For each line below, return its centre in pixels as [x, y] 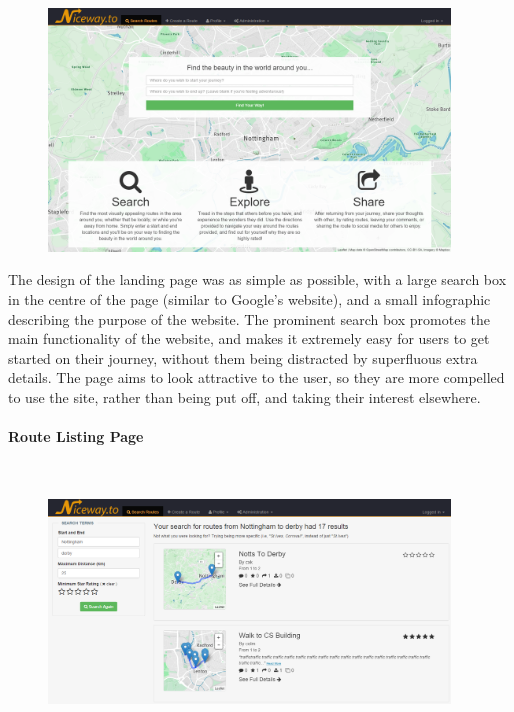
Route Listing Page [76, 436]
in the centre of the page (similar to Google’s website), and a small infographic [249, 299]
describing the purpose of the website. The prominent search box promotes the [249, 318]
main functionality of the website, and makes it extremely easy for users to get [249, 338]
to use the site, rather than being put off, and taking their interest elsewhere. [244, 397]
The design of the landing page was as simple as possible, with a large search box [257, 279]
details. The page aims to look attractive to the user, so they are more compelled [256, 377]
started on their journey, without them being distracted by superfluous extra [243, 357]
